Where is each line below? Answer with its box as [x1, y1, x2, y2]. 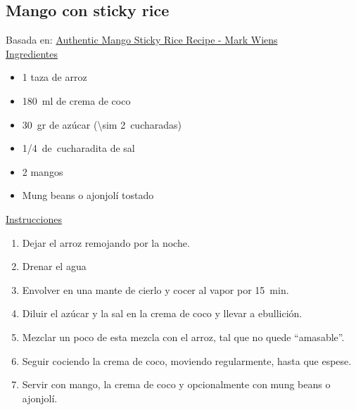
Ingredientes [6, 46, 58, 60]
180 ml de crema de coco [22, 93, 131, 108]
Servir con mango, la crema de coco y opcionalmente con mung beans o [22, 377, 331, 392]
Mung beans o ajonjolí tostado [22, 188, 154, 203]
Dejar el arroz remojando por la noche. [22, 235, 190, 250]
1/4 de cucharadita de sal [22, 141, 135, 155]
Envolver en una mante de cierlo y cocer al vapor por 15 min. [22, 282, 289, 297]
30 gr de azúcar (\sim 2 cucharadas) [22, 117, 182, 132]
